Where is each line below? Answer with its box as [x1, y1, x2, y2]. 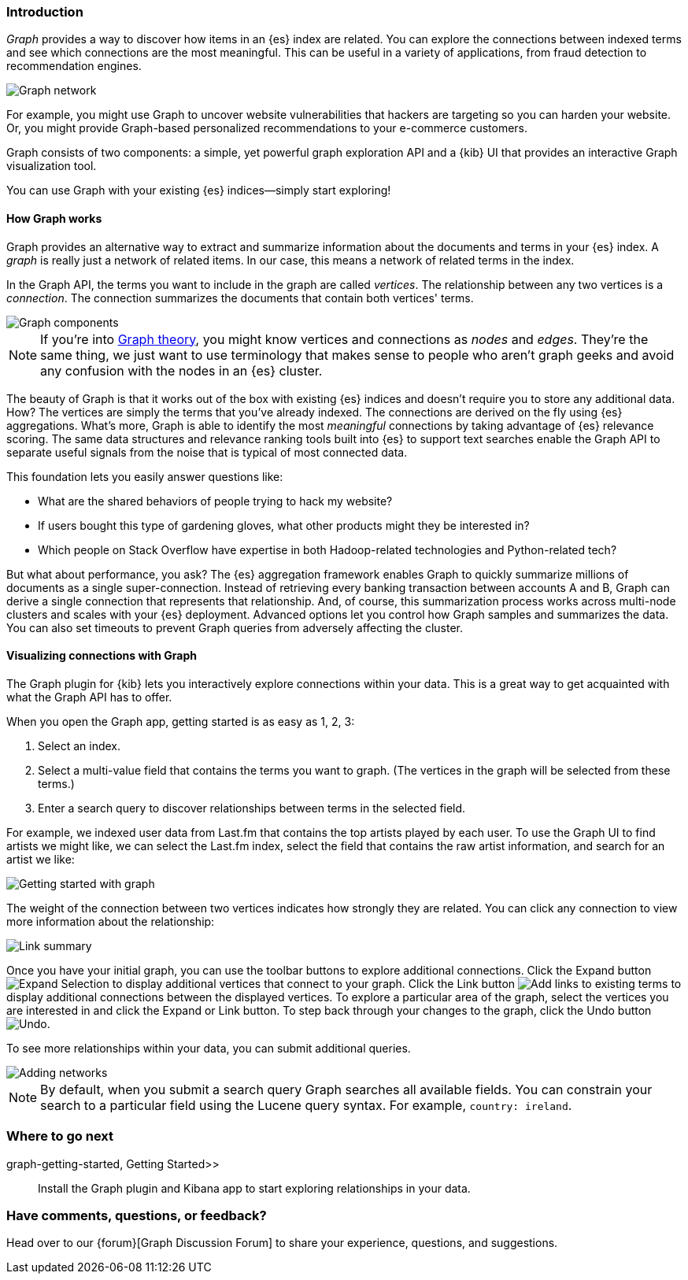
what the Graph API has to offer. [6, 690, 172, 704]
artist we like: [6, 852, 75, 866]
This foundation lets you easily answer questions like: [6, 469, 283, 483]
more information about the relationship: [6, 914, 215, 928]
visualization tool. [6, 159, 97, 173]
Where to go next [6, 1128, 114, 1145]
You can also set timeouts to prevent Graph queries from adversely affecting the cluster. [6, 620, 464, 634]
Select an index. [38, 738, 121, 753]
